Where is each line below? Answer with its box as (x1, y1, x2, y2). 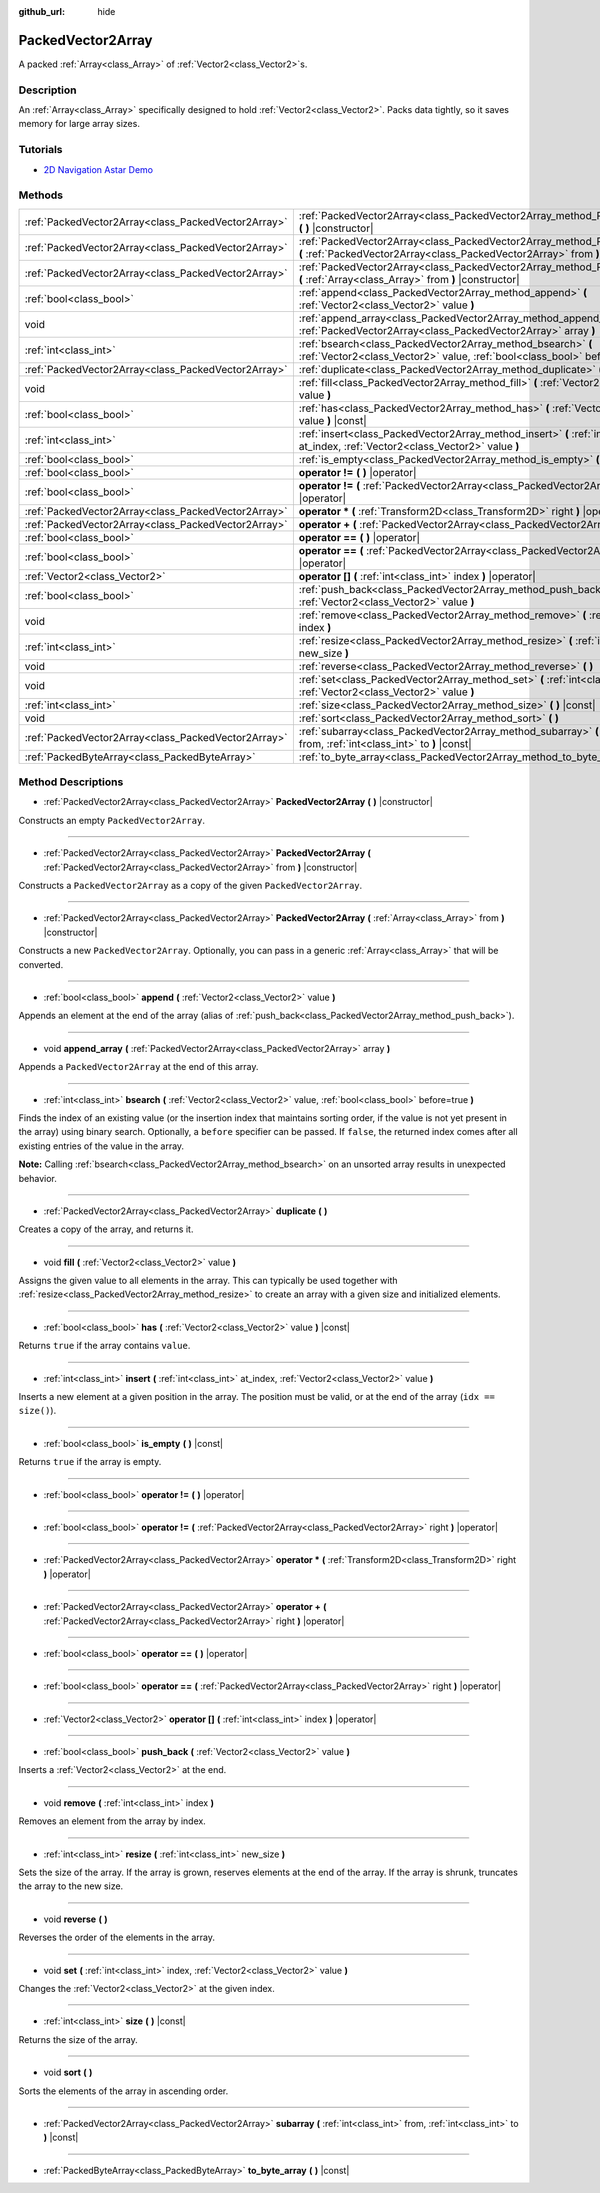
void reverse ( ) (43, 1913, 109, 1925)
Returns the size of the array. (18, 2033, 139, 2045)
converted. (18, 958, 64, 970)
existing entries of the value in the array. (18, 1140, 185, 1152)
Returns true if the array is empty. (18, 1456, 162, 1468)
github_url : (18, 6, 65, 17)
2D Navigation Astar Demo (43, 163, 154, 175)
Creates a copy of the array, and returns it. (18, 1223, 194, 1235)
